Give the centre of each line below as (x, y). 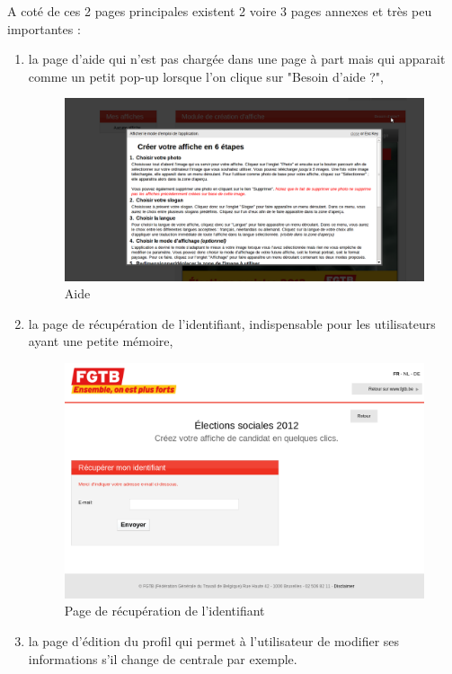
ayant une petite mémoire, (101, 341)
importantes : (44, 28)
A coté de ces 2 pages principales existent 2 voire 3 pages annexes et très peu (220, 11)
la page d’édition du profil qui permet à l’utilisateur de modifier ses (214, 641)
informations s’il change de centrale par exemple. (163, 658)
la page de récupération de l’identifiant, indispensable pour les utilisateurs (232, 323)
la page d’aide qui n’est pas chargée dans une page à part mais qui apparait (237, 59)
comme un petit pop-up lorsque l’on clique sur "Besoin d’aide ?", (206, 76)
